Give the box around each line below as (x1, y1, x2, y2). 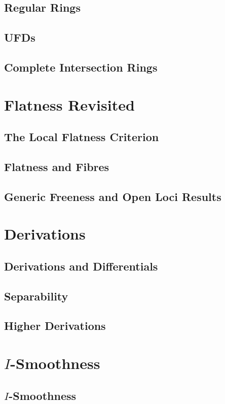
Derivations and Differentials (4, 258, 158, 274)
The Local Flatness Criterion (4, 129, 159, 145)
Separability (4, 288, 68, 304)
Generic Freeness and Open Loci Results (4, 188, 221, 204)
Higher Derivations (4, 318, 106, 333)
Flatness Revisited (4, 94, 135, 115)
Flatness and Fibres (4, 158, 109, 174)
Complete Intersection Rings (4, 59, 158, 75)
